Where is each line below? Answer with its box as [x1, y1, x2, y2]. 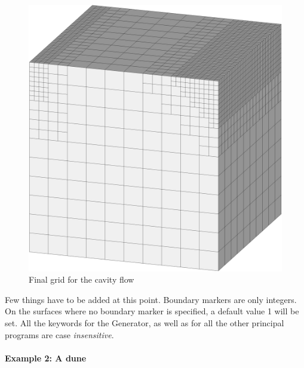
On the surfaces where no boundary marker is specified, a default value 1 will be [5, 305, 299, 317]
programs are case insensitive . [5, 328, 114, 341]
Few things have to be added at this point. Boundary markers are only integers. [5, 293, 297, 305]
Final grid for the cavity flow [29, 273, 134, 286]
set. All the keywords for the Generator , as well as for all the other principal [5, 317, 284, 329]
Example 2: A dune [5, 351, 87, 364]
